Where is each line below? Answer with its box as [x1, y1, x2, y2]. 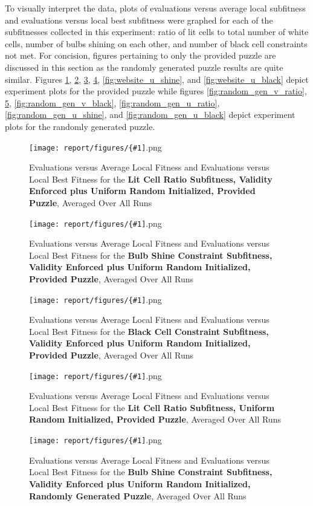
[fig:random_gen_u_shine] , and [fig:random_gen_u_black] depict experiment [5, 108, 295, 121]
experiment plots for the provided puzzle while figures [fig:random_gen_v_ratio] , [5, 85, 307, 97]
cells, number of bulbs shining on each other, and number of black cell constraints [5, 37, 308, 50]
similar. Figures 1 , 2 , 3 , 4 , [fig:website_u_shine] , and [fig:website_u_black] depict [5, 73, 309, 85]
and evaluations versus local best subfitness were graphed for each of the [5, 13, 273, 26]
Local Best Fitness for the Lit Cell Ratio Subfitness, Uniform [29, 401, 275, 414]
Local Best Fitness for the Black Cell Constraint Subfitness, [29, 325, 269, 337]
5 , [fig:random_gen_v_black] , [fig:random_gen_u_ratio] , [5, 96, 220, 109]
